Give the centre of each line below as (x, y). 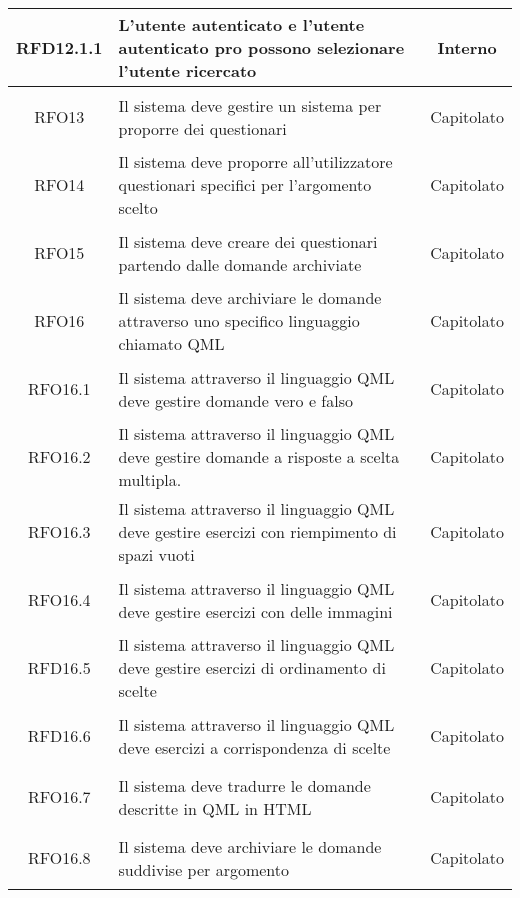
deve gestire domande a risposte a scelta (259, 456)
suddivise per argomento (204, 869)
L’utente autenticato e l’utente (241, 24)
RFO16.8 (59, 857)
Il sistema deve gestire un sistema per (250, 105)
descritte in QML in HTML (215, 808)
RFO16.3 (59, 531)
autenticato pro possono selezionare (261, 47)
